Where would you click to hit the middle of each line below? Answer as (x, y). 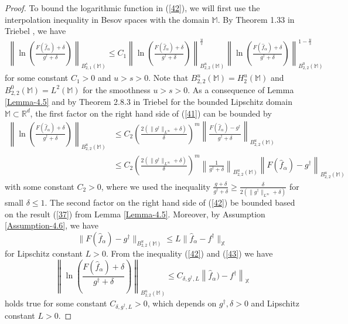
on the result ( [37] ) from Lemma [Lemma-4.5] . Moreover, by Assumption (135, 214)
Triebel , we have (35, 31)
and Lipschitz (275, 303)
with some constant (40, 186)
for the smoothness (117, 89)
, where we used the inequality (156, 186)
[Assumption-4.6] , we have (52, 225)
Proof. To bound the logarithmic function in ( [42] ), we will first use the (132, 8)
